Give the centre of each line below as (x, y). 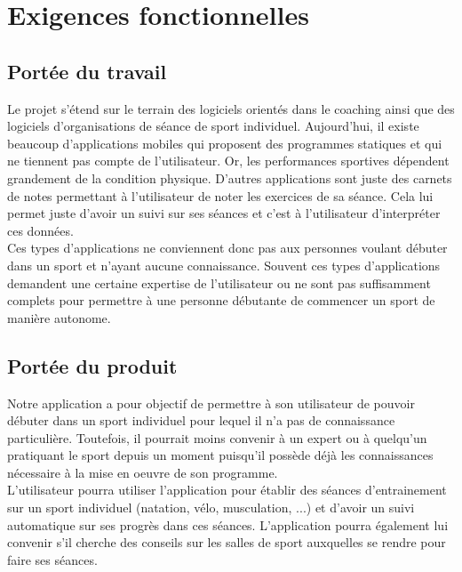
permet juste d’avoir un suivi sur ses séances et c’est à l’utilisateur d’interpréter (224, 213)
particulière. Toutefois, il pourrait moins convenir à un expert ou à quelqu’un (217, 437)
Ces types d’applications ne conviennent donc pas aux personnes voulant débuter (227, 248)
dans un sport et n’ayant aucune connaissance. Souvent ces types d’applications (224, 265)
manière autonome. (59, 317)
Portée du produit (92, 365)
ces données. (40, 230)
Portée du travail (87, 71)
